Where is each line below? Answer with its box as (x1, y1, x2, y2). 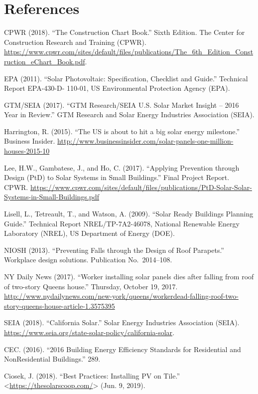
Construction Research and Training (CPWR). (4, 36, 146, 47)
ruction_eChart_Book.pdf (4, 56, 85, 66)
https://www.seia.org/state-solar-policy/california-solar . (4, 327, 175, 337)
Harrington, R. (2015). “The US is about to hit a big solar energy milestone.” (4, 126, 240, 136)
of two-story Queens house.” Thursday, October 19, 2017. (4, 281, 178, 291)
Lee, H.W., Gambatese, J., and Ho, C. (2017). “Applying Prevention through (4, 162, 240, 173)
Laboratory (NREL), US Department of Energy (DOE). (4, 228, 175, 238)
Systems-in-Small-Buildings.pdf (4, 192, 100, 202)
